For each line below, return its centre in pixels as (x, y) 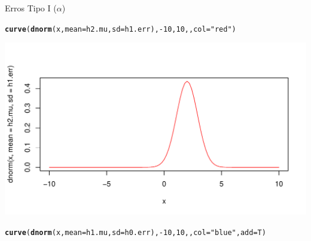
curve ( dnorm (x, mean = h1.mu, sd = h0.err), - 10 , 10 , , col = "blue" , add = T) (135, 232)
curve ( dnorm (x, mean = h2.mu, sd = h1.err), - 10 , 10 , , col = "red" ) (121, 29)
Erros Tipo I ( (31, 8)
